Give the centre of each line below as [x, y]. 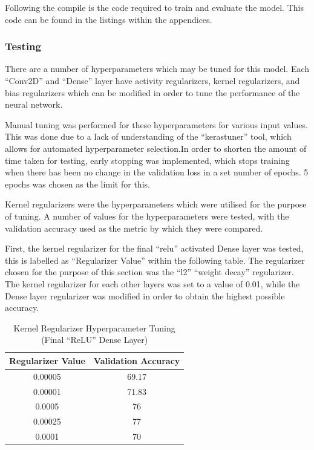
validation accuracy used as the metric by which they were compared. [134, 228]
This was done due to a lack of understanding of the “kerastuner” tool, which [148, 136]
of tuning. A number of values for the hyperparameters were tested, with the [147, 216]
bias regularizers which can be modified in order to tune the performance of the [152, 92]
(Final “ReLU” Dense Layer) [95, 340]
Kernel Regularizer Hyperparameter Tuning [94, 328]
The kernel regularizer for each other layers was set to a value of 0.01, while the [152, 283]
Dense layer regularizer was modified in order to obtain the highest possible [145, 295]
